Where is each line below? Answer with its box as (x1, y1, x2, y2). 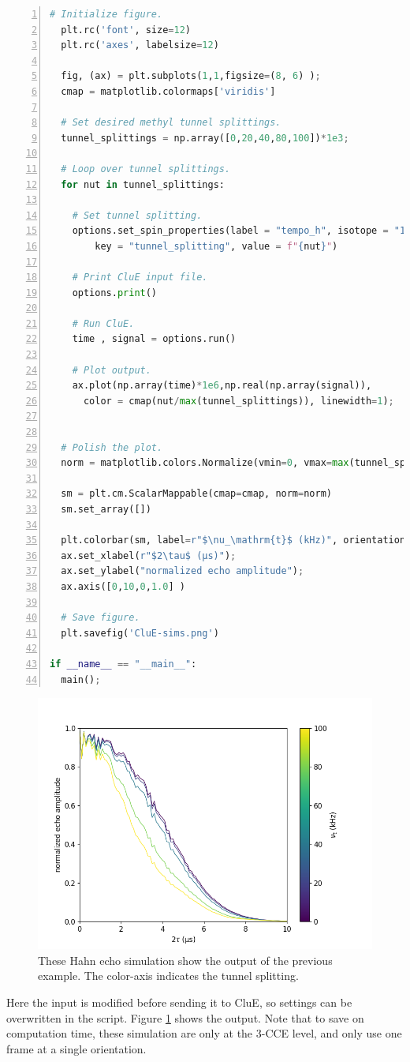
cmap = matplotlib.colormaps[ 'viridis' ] (61, 85, 276, 97)
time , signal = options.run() (72, 333, 237, 345)
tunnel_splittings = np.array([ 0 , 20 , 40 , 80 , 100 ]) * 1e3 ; (61, 132, 349, 144)
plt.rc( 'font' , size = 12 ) (61, 24, 192, 36)
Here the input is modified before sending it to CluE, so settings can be (6, 993, 352, 1010)
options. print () (72, 287, 158, 298)
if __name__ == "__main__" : (50, 658, 197, 670)
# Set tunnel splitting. (72, 209, 203, 221)
